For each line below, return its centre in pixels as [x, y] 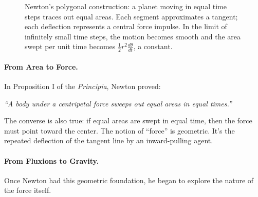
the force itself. [28, 190]
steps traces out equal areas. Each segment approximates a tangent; [131, 16]
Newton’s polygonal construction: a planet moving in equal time [126, 6]
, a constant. [153, 46]
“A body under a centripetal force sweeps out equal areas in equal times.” [118, 103]
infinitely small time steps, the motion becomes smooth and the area [133, 36]
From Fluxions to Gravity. [52, 160]
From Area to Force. [41, 66]
